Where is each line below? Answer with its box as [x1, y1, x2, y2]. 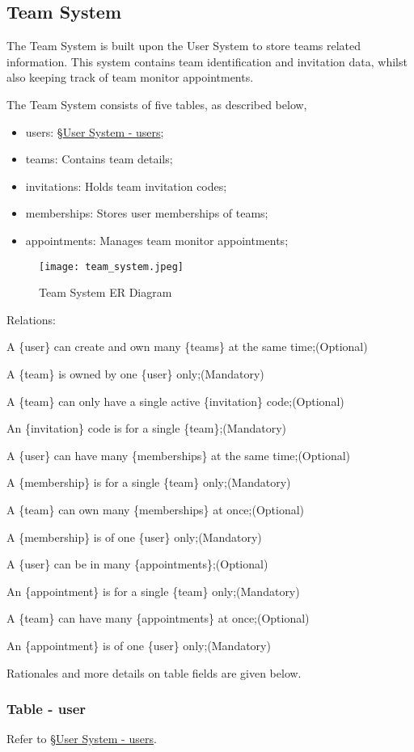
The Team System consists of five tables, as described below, [6, 95, 307, 112]
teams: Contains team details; [25, 150, 173, 167]
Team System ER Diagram [39, 284, 172, 301]
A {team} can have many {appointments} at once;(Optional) [6, 610, 310, 627]
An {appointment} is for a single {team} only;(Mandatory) [6, 582, 300, 599]
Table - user [6, 699, 87, 719]
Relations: [6, 311, 56, 327]
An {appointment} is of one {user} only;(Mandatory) [6, 636, 271, 653]
